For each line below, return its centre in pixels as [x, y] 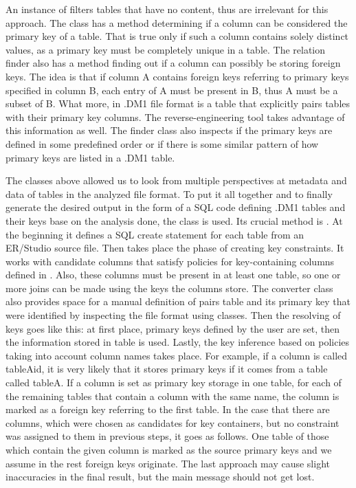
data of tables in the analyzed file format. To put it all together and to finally [169, 193]
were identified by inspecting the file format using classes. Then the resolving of [173, 315]
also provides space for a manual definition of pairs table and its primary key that [178, 301]
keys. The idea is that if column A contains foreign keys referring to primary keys [177, 76]
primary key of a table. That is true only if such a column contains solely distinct [177, 36]
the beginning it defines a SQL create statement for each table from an [155, 234]
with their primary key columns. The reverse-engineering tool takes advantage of [175, 117]
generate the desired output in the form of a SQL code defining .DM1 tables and [176, 207]
